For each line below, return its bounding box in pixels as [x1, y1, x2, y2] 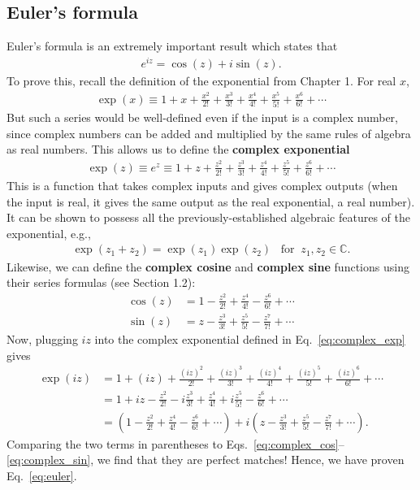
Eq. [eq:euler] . [6, 467, 77, 484]
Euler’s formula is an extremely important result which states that [6, 37, 338, 54]
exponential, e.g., [6, 224, 91, 241]
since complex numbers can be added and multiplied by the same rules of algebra [6, 124, 411, 141]
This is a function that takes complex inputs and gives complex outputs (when [6, 177, 398, 194]
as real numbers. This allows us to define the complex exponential [6, 141, 350, 158]
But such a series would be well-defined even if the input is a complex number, [6, 108, 398, 125]
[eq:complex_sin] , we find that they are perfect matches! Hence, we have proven [6, 451, 405, 468]
